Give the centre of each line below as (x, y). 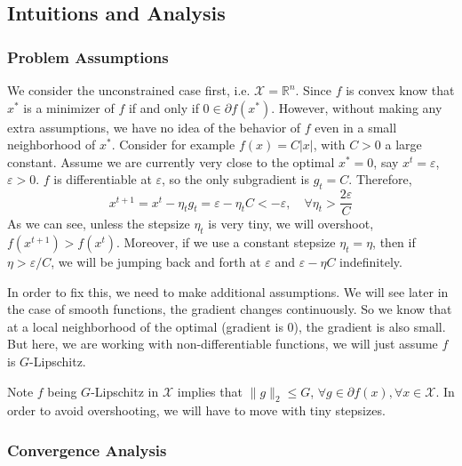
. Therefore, (380, 179)
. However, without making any (357, 107)
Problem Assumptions (88, 56)
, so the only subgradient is (235, 179)
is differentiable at (103, 179)
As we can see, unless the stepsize (99, 224)
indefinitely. (371, 262)
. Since (314, 90)
